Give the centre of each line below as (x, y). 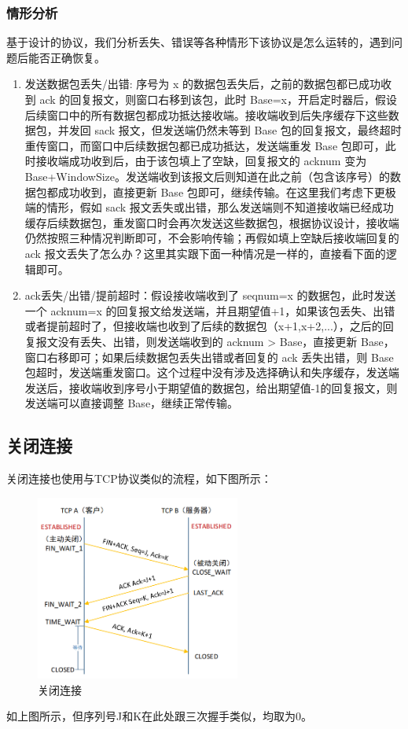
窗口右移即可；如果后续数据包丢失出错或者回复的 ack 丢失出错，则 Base (209, 357)
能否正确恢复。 (66, 57)
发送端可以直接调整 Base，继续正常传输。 (132, 403)
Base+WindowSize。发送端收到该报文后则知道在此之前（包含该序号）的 (208, 176)
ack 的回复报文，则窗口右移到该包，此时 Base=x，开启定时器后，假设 (218, 99)
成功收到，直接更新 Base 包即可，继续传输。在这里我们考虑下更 (221, 191)
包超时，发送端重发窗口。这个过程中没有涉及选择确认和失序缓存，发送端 (212, 372)
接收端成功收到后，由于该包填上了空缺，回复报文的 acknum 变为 (201, 161)
